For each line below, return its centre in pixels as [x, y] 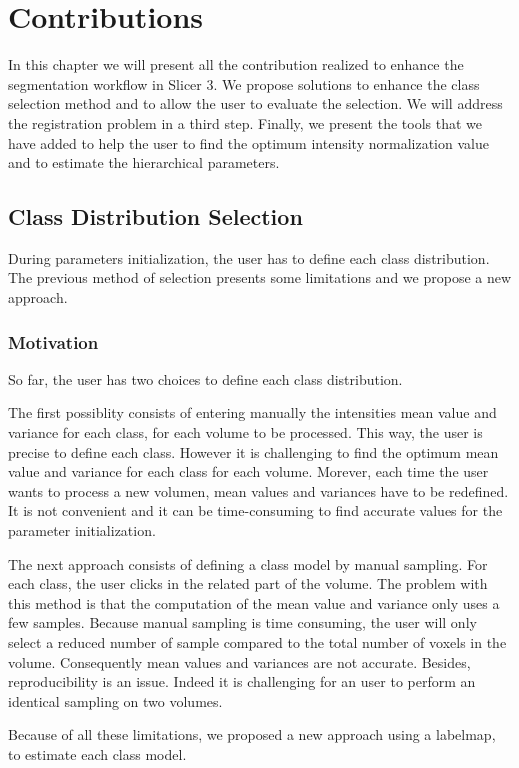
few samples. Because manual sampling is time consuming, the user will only [242, 622]
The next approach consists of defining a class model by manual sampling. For [248, 563]
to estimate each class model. [97, 753]
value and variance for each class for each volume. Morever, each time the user [248, 471]
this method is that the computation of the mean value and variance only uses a [254, 602]
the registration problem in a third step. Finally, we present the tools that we [245, 122]
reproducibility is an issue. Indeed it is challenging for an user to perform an [242, 681]
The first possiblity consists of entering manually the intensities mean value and [252, 412]
